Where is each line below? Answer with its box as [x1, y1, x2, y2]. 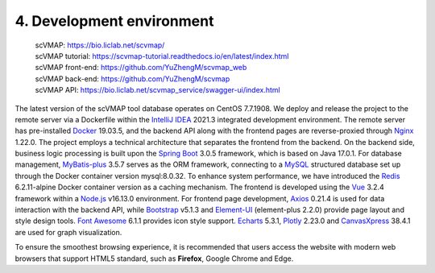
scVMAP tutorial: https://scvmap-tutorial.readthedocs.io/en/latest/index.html [35, 51, 289, 60]
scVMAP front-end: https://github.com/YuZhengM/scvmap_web [35, 63, 247, 72]
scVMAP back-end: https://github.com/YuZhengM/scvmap [35, 73, 230, 84]
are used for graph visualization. [14, 227, 122, 237]
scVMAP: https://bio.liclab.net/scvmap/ [35, 40, 165, 50]
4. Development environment [14, 12, 214, 30]
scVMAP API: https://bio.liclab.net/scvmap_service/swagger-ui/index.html [35, 85, 281, 95]
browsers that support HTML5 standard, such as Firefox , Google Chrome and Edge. [14, 254, 294, 263]
